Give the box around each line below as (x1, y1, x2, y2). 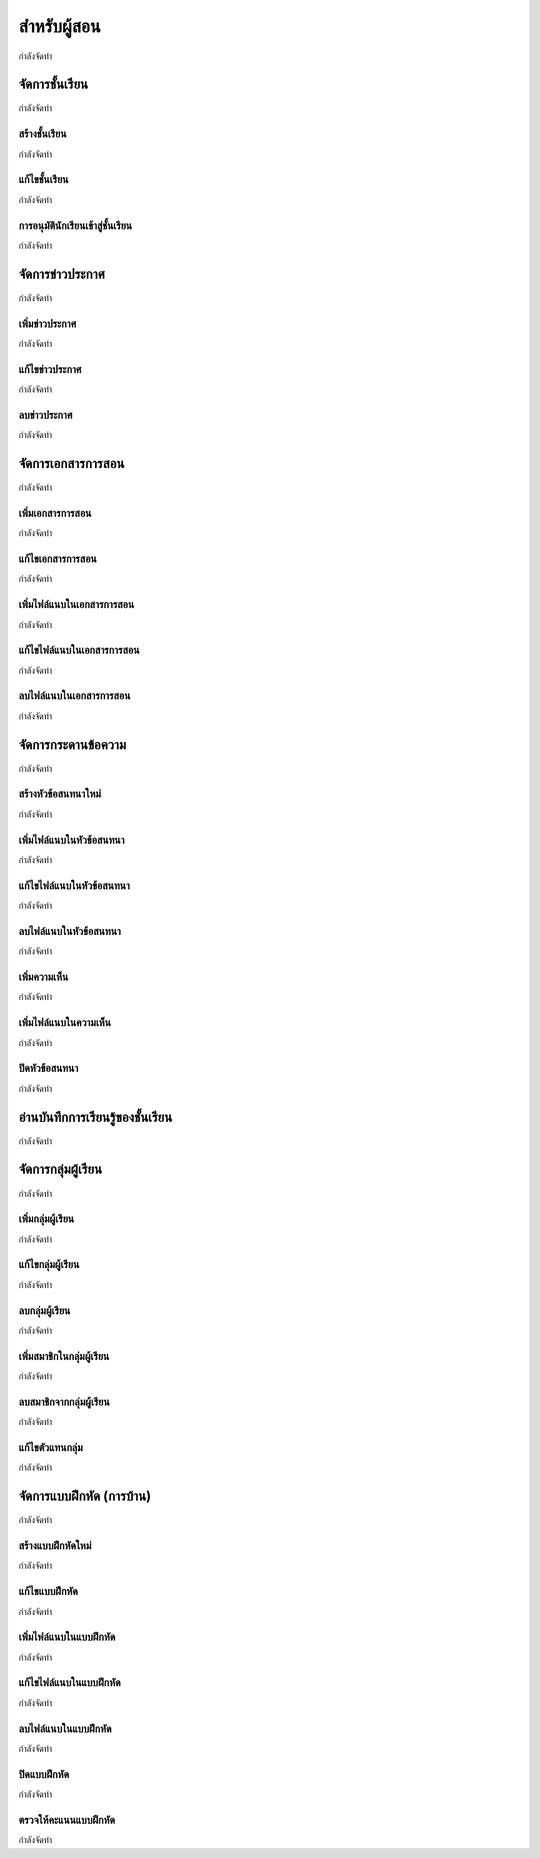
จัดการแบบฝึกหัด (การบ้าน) (18, 1488, 152, 1505)
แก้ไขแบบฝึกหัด (18, 1585, 79, 1599)
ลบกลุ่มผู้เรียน (18, 1303, 71, 1317)
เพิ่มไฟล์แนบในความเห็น (18, 1016, 112, 1030)
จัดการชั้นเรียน (18, 76, 89, 93)
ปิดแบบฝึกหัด (18, 1767, 70, 1781)
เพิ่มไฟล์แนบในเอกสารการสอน (18, 598, 135, 612)
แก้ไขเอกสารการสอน (18, 552, 97, 566)
